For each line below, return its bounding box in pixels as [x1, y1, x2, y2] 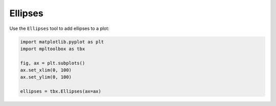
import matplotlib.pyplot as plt [20, 39, 104, 45]
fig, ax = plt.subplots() [20, 60, 85, 66]
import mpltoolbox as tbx [20, 46, 85, 52]
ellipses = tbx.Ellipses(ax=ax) [20, 89, 102, 94]
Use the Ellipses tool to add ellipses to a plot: [9, 25, 109, 31]
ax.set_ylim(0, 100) [20, 74, 72, 80]
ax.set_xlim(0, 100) [20, 67, 72, 73]
